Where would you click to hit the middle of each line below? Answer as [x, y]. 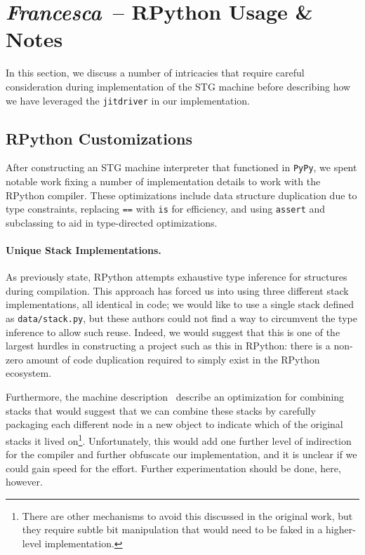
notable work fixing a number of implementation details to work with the [163, 181]
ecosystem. [29, 373]
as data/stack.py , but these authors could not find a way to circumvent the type [181, 318]
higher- [341, 529]
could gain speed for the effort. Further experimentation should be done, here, [173, 468]
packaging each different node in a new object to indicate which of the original [174, 424]
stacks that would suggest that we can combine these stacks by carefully [161, 410]
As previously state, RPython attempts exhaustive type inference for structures [177, 277]
